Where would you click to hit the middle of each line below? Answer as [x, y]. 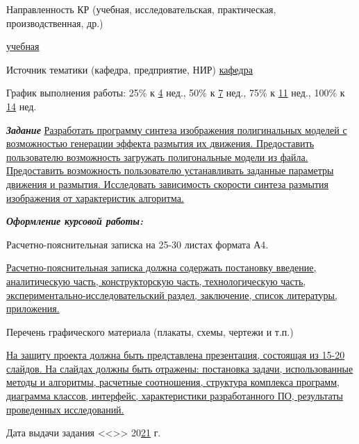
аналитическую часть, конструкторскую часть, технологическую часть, [156, 281]
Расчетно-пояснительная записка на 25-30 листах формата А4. [137, 244]
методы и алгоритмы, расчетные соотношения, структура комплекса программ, [173, 382]
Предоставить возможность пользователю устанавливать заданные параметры [170, 170]
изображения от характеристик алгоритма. [95, 197]
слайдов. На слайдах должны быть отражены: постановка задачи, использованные [180, 368]
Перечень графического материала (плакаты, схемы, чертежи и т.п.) [150, 331]
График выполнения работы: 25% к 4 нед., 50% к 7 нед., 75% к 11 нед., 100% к [176, 93]
